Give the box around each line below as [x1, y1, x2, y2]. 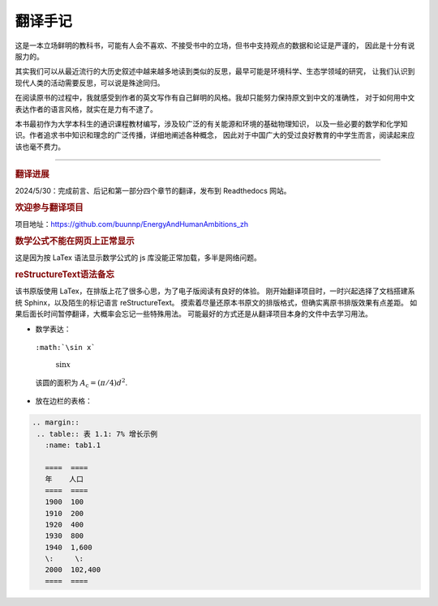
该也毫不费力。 [15, 142, 65, 151]
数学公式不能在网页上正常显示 [15, 236, 135, 247]
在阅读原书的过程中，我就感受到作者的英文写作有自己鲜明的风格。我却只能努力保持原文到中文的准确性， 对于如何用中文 [15, 93, 415, 103]
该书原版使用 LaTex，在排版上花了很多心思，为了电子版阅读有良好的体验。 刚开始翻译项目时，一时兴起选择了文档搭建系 [15, 286, 415, 296]
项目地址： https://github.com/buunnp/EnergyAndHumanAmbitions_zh [15, 220, 249, 229]
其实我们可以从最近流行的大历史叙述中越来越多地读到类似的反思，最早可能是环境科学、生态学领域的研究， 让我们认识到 [15, 66, 415, 76]
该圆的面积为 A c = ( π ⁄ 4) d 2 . [35, 377, 128, 389]
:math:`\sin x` [35, 343, 97, 352]
